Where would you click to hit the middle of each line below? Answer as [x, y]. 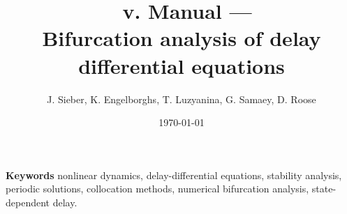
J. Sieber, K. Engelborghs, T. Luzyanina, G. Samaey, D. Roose [182, 99]
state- [324, 189]
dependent [28, 202]
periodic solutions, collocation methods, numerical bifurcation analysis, [157, 189]
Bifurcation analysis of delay [182, 38]
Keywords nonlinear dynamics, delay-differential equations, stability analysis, [174, 175]
